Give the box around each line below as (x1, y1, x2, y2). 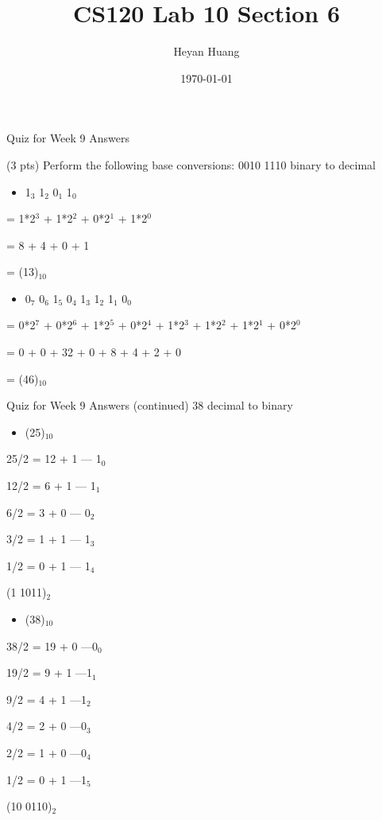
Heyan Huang (173, 43, 240, 60)
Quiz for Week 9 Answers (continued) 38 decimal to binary (6, 397, 293, 414)
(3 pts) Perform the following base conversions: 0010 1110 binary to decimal (6, 156, 376, 173)
